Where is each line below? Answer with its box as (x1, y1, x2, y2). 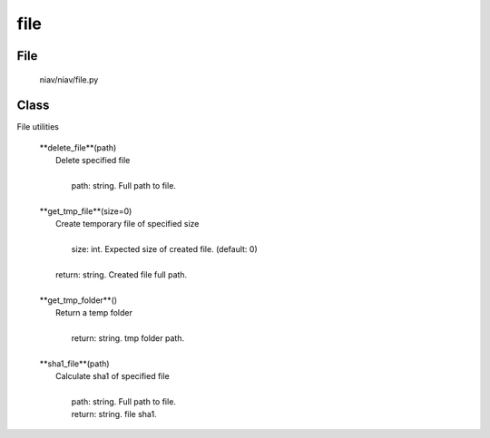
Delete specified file (55, 155, 131, 166)
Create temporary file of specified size (55, 219, 200, 229)
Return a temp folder (55, 307, 133, 317)
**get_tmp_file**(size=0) (39, 205, 132, 217)
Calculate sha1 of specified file (55, 370, 170, 381)
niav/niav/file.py (39, 73, 99, 85)
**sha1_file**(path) (39, 358, 110, 369)
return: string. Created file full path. (55, 268, 188, 280)
